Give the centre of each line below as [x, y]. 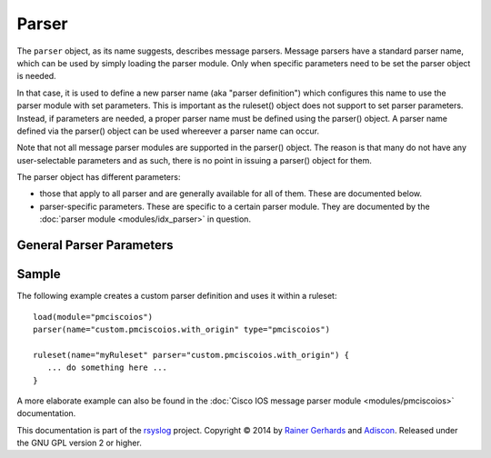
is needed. [36, 76]
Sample [39, 274]
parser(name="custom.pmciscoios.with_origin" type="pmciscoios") [182, 329]
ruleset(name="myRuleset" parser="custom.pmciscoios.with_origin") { [191, 355]
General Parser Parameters [95, 245]
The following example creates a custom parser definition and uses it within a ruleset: [177, 296]
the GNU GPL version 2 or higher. [80, 443]
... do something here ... [107, 368]
